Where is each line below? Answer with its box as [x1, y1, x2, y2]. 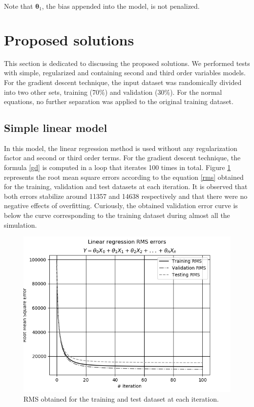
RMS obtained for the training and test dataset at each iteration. [23, 393, 219, 404]
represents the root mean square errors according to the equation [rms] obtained [4, 171, 244, 182]
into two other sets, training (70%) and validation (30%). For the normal [4, 86, 222, 97]
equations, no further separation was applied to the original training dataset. [4, 96, 233, 107]
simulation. [4, 219, 37, 230]
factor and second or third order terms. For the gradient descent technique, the [4, 152, 241, 163]
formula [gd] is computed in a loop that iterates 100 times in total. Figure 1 [4, 162, 231, 172]
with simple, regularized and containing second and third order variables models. [4, 67, 246, 78]
